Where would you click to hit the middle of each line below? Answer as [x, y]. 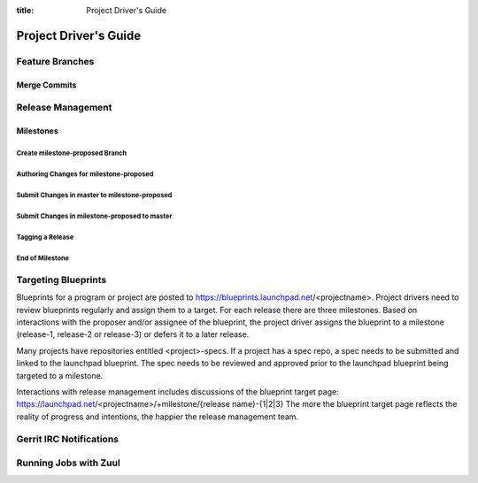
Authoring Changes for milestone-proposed [85, 174]
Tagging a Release [45, 237]
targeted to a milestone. [60, 375]
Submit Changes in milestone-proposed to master [94, 216]
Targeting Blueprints [62, 280]
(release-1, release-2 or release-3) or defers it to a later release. [133, 334]
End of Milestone [43, 258]
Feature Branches [55, 61]
